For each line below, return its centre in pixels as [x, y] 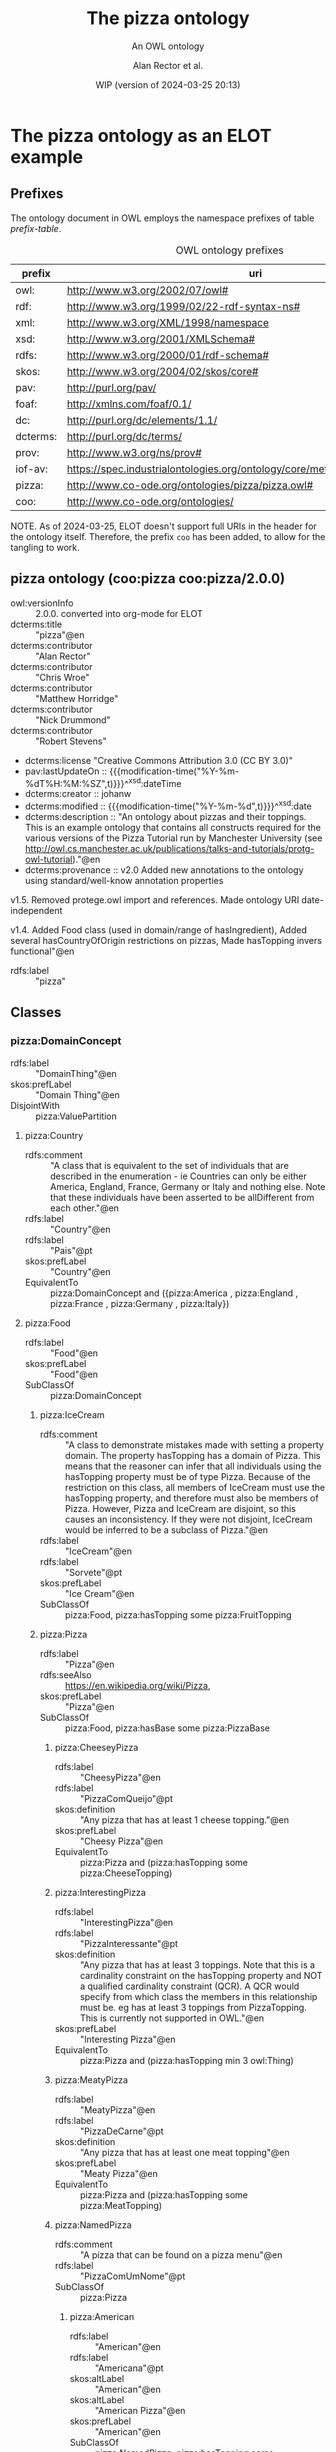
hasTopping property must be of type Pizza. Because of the [187, 1476]
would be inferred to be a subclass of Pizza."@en [166, 1529]
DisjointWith [35, 1105]
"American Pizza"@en [140, 2410]
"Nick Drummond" [73, 719]
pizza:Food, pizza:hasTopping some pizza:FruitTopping [178, 1614]
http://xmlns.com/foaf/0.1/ [129, 404]
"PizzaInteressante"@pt [128, 1943]
